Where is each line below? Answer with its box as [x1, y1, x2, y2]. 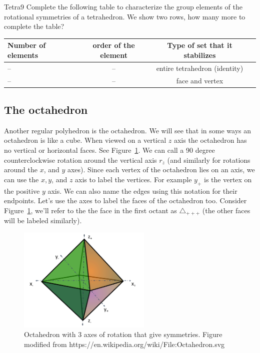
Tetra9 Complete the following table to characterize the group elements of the [4, 1, 242, 11]
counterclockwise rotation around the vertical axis [4, 154, 157, 165]
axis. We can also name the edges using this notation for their [47, 185, 237, 196]
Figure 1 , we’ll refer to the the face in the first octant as [4, 205, 177, 215]
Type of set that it [167, 40, 232, 50]
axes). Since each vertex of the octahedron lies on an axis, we [67, 164, 255, 175]
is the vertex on [204, 174, 252, 184]
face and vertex [176, 75, 223, 85]
